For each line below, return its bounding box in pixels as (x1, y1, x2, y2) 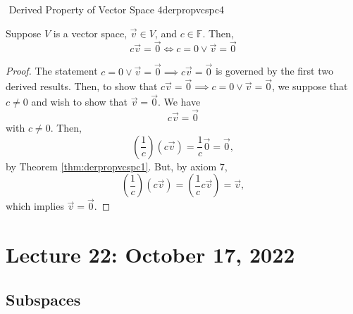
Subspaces (6, 288, 81, 310)
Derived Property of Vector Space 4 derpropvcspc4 (8, 2, 224, 16)
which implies (6, 199, 64, 213)
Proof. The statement (6, 63, 98, 78)
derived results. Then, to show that (6, 79, 158, 94)
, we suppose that (271, 79, 348, 94)
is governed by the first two (215, 63, 333, 78)
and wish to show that (31, 94, 128, 109)
